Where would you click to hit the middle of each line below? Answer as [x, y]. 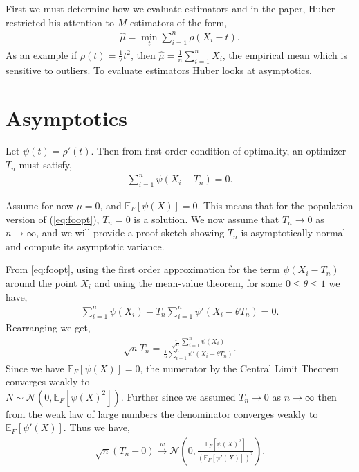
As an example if [42, 54]
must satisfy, [45, 165]
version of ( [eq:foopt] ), [53, 219]
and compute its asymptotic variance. [85, 246]
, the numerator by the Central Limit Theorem [239, 368]
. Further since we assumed [178, 396]
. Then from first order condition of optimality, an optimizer [219, 151]
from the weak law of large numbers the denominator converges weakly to [162, 413]
